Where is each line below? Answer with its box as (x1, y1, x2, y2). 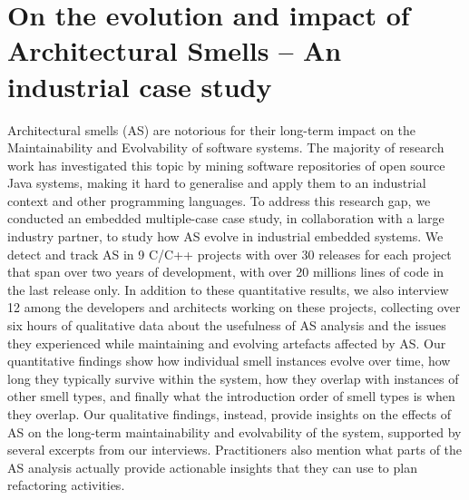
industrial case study (7, 67, 272, 104)
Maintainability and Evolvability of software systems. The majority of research (7, 138, 445, 157)
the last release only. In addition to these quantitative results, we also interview (7, 279, 449, 299)
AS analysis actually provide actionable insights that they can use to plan (7, 457, 417, 476)
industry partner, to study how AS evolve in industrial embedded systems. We (7, 227, 444, 246)
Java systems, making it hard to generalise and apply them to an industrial (7, 173, 426, 192)
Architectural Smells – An (7, 32, 342, 69)
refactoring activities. (7, 475, 125, 495)
